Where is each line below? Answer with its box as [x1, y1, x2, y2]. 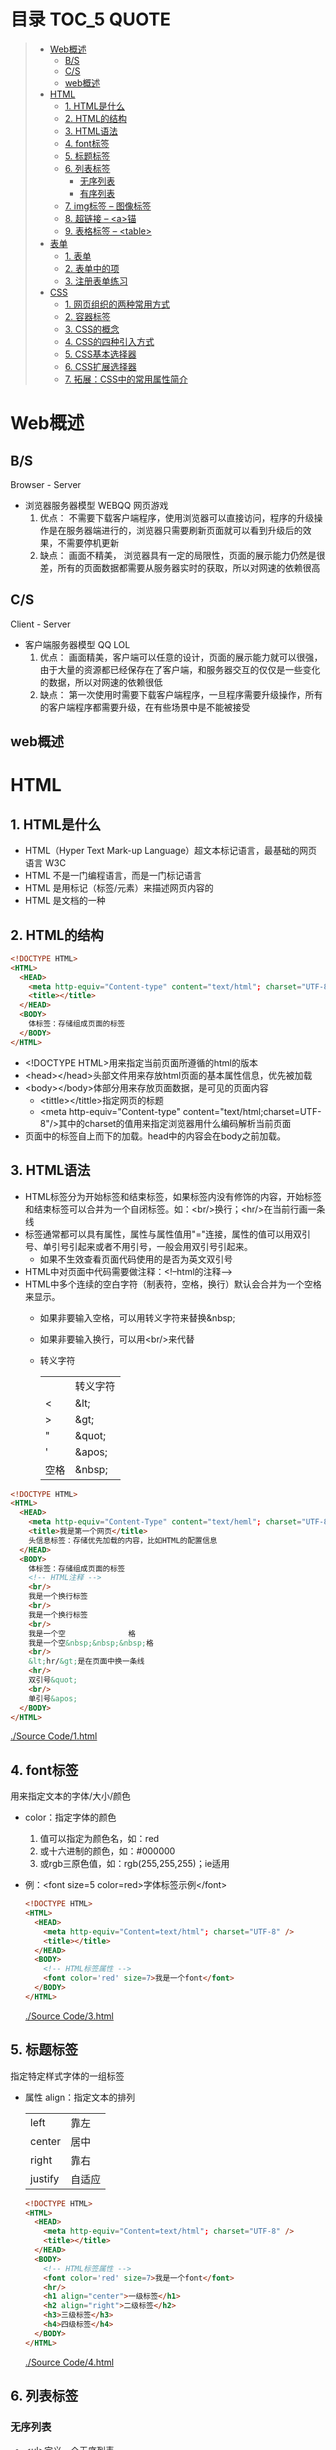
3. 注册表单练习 [64, 275, 128, 287]
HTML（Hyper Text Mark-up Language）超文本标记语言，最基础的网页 [24, 845, 318, 857]
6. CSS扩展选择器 [64, 360, 137, 372]
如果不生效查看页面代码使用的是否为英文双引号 [39, 1253, 233, 1265]
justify [29, 2171, 60, 2185]
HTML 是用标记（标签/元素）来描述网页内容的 [24, 882, 214, 894]
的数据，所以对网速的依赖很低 [39, 676, 163, 688]
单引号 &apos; [28, 1693, 78, 1704]
